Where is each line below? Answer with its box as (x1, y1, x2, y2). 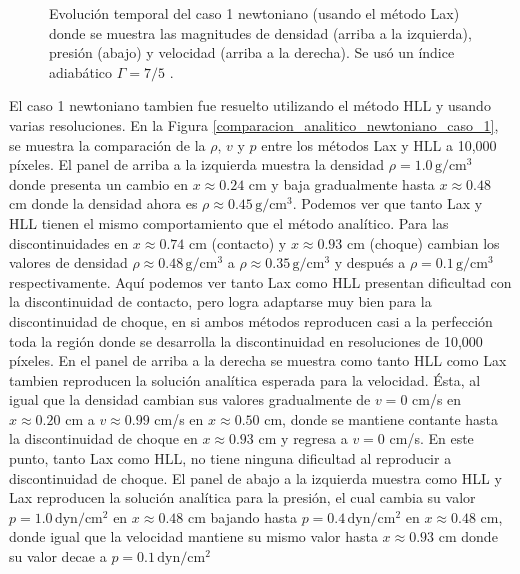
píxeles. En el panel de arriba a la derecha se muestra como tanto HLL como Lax (9, 350, 507, 371)
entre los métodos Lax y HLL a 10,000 (261, 134, 497, 155)
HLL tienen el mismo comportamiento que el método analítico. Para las (9, 212, 449, 233)
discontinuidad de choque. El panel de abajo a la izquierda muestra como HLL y (9, 467, 502, 488)
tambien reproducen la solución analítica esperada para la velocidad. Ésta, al (9, 369, 481, 390)
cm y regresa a (258, 428, 348, 449)
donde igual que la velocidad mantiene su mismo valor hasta (9, 526, 378, 547)
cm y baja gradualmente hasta (248, 173, 435, 194)
